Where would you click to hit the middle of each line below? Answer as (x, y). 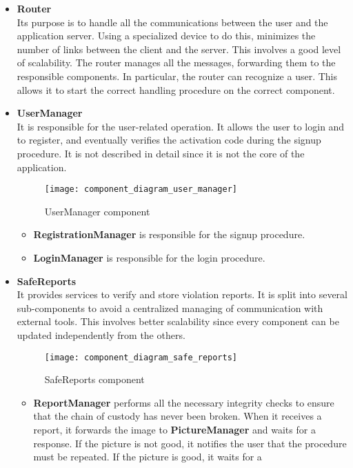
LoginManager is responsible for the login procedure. (149, 257)
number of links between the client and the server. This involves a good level (179, 49)
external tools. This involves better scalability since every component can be (178, 321)
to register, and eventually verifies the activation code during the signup (169, 140)
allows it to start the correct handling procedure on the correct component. (176, 89)
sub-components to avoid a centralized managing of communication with (170, 308)
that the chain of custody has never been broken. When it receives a (178, 416)
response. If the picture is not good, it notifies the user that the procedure (190, 443)
